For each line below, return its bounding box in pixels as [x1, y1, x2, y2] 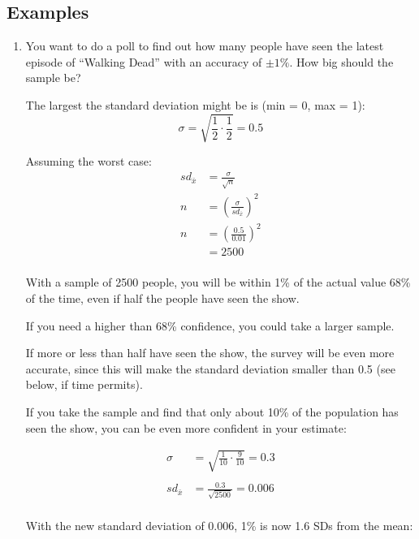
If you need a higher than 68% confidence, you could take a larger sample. [25, 317, 395, 334]
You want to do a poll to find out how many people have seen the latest [25, 37, 384, 54]
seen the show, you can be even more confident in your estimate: [25, 419, 347, 436]
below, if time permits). [25, 376, 143, 393]
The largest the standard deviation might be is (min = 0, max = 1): [25, 96, 365, 113]
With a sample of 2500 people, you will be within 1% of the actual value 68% [25, 274, 411, 291]
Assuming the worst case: [25, 153, 152, 170]
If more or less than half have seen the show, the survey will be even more [25, 344, 395, 361]
